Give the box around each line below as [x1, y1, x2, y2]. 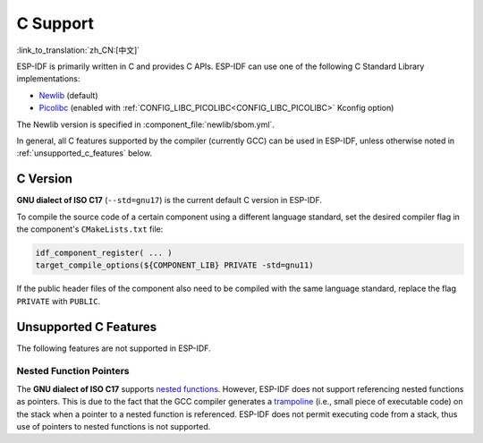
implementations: [16, 73, 80, 84]
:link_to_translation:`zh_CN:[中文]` [16, 45, 140, 55]
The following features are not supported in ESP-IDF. [16, 343, 211, 354]
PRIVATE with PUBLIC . [16, 295, 101, 306]
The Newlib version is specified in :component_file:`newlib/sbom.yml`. [16, 119, 275, 130]
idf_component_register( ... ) [35, 247, 174, 258]
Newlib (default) [38, 89, 98, 100]
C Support [16, 13, 94, 33]
